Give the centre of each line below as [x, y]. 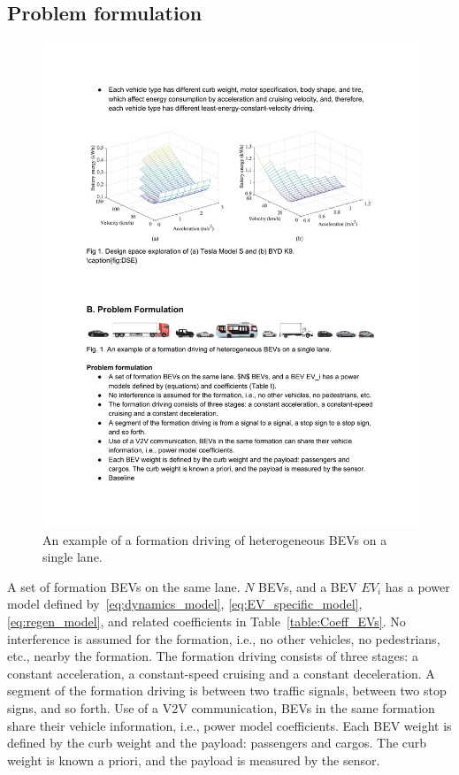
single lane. [73, 557]
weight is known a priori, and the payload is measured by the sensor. [194, 760]
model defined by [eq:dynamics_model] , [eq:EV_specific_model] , [185, 604]
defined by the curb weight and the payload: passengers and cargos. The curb [217, 743]
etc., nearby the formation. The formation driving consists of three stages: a [213, 656]
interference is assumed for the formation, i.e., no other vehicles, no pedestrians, [224, 638]
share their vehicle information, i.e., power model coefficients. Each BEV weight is [229, 725]
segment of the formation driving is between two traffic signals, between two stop [227, 691]
